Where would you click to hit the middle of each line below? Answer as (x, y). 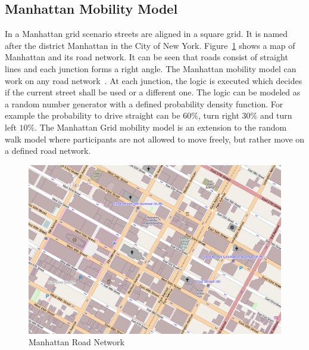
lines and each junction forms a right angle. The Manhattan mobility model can (151, 68)
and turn (276, 115)
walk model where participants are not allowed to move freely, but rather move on (155, 139)
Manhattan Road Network (77, 342)
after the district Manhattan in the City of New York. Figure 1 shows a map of (150, 45)
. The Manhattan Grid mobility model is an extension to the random (161, 127)
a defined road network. (48, 151)
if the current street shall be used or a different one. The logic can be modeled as (153, 92)
